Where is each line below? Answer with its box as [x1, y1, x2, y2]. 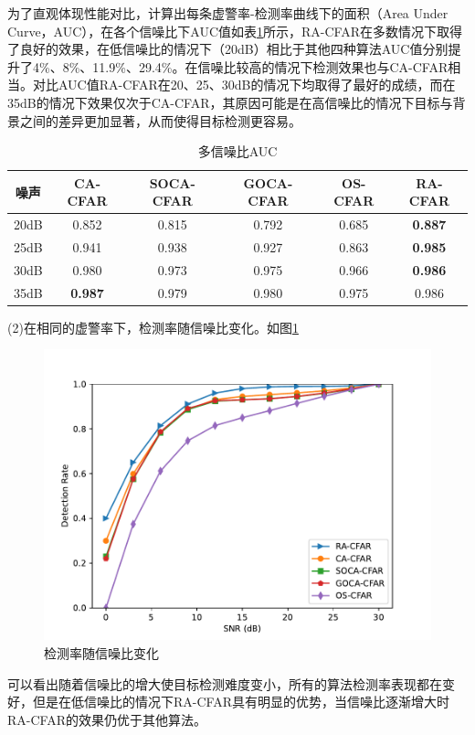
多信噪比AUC [197, 142, 278, 161]
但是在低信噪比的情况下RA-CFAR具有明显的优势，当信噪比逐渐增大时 [32, 692, 449, 711]
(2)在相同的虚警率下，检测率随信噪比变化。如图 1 [7, 317, 299, 336]
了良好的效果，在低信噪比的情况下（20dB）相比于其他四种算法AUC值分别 [7, 39, 449, 59]
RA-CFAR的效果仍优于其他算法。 [7, 709, 206, 729]
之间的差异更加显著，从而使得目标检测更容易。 [19, 111, 301, 130]
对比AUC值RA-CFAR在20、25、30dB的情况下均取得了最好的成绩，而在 [32, 75, 456, 94]
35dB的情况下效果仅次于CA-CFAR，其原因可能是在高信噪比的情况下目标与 [7, 92, 453, 112]
